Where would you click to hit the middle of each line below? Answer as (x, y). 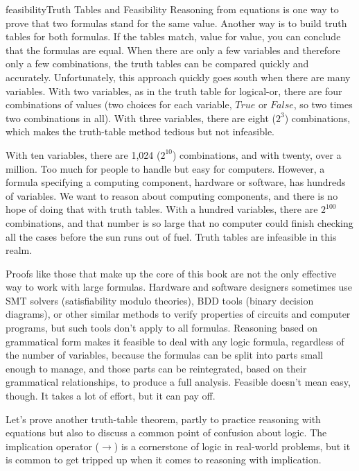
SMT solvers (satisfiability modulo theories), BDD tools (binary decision (160, 300)
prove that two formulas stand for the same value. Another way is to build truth (176, 23)
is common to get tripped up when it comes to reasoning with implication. (164, 460)
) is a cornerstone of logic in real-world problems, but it (232, 446)
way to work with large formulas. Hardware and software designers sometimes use (179, 287)
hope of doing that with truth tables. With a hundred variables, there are (162, 209)
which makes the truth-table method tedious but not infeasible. (140, 131)
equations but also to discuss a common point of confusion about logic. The (166, 433)
